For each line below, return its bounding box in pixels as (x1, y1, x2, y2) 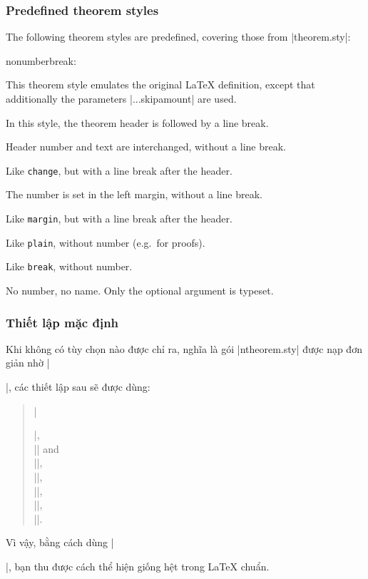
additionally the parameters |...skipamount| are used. (6, 91, 237, 106)
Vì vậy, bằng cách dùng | (6, 535, 114, 550)
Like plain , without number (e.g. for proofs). (6, 235, 205, 250)
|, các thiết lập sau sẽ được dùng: (6, 379, 150, 394)
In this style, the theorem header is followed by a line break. (6, 115, 269, 130)
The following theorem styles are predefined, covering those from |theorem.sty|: (6, 29, 351, 44)
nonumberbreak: (6, 53, 76, 68)
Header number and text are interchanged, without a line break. (6, 139, 286, 154)
